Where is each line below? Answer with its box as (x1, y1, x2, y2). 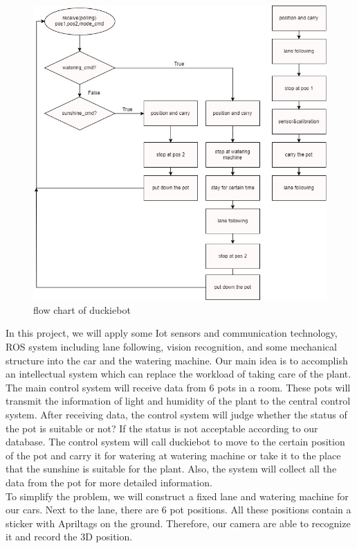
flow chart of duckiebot (33, 302, 131, 317)
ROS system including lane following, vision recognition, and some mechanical (6, 339, 337, 353)
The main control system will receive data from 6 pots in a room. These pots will (6, 380, 351, 394)
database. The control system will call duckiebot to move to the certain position (6, 434, 345, 449)
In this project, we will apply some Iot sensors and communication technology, (6, 326, 338, 340)
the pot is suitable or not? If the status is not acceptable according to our (6, 421, 318, 435)
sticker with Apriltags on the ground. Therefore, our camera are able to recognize (6, 515, 351, 530)
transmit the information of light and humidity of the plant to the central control (6, 394, 351, 408)
